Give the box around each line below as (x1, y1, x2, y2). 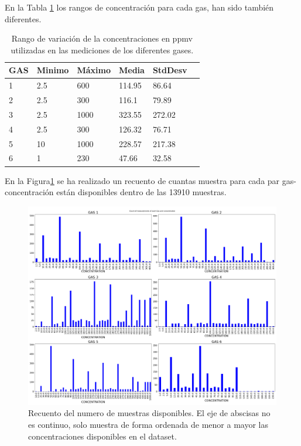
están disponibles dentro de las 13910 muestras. (56, 186, 227, 198)
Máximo (77, 64, 111, 76)
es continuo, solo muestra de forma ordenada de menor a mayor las (28, 418, 268, 431)
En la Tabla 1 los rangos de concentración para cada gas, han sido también (5, 1, 274, 13)
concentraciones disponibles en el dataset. (28, 430, 177, 442)
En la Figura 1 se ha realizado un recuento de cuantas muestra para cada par (5, 174, 280, 186)
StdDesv (152, 64, 187, 76)
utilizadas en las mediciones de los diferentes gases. (11, 43, 194, 56)
